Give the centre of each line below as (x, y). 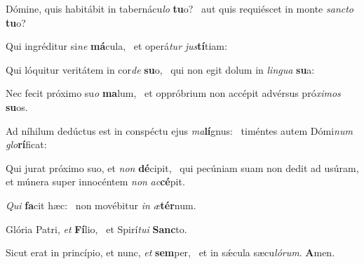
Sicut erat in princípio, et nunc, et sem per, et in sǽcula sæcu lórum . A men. (170, 252)
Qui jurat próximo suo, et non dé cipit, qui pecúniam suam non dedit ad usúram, (182, 167)
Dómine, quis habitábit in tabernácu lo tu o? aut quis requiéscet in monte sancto (180, 8)
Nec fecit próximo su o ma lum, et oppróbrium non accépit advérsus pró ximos (173, 93)
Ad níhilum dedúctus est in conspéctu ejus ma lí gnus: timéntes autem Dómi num (179, 130)
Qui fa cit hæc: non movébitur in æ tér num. (101, 205)
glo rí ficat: (26, 144)
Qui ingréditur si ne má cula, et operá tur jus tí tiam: (116, 46)
